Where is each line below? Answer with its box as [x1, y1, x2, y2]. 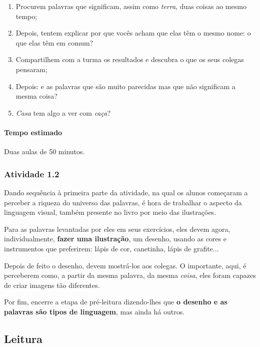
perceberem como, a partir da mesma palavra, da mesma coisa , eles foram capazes [4, 270, 256, 280]
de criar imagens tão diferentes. [4, 279, 100, 290]
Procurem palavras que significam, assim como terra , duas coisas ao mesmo [15, 1, 246, 11]
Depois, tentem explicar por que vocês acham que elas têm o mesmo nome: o [15, 28, 251, 38]
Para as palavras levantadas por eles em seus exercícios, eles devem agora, [4, 223, 230, 234]
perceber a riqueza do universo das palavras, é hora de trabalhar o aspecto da [4, 197, 242, 207]
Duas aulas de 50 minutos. [4, 146, 85, 157]
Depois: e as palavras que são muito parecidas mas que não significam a [15, 81, 235, 91]
